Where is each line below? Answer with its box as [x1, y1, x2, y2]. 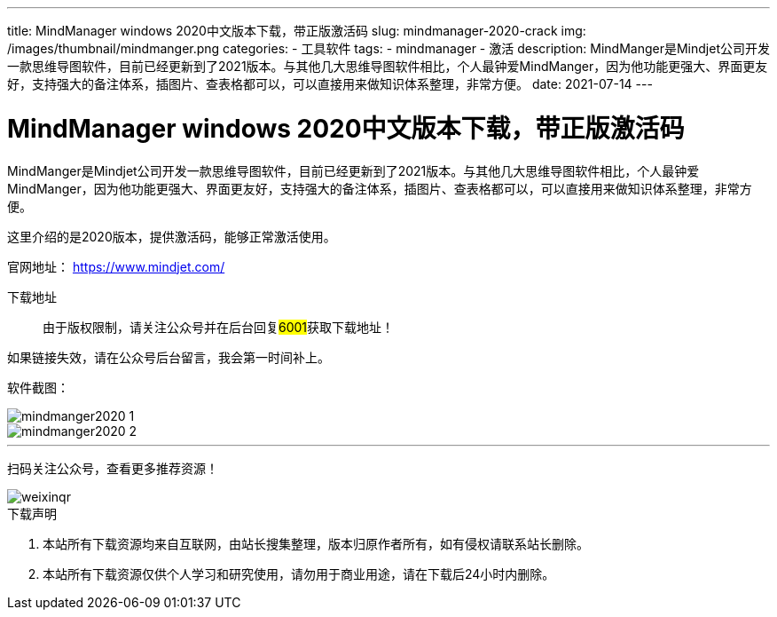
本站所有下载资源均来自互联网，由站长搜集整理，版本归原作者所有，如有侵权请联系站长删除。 [43, 535, 589, 551]
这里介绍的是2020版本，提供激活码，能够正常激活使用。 [7, 228, 336, 244]
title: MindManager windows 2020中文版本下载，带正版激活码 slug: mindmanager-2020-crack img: [7, 23, 586, 38]
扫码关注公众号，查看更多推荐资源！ [7, 460, 218, 476]
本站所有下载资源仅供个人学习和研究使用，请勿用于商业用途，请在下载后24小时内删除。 [43, 566, 555, 581]
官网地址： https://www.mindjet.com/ [7, 258, 225, 274]
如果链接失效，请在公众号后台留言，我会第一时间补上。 [7, 349, 330, 365]
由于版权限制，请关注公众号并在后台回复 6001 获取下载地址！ [43, 319, 395, 335]
